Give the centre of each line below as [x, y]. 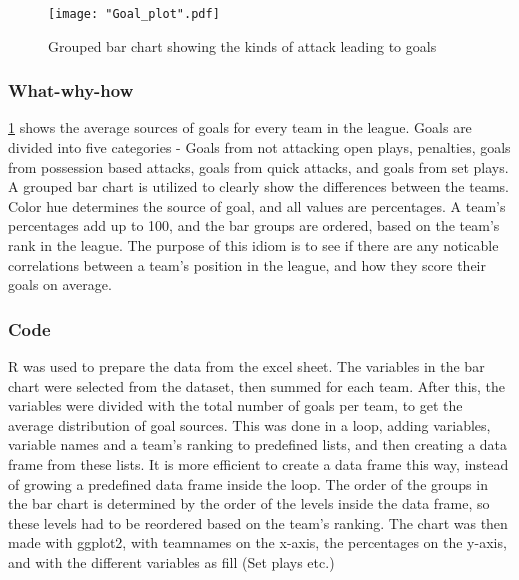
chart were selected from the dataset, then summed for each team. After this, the [257, 385]
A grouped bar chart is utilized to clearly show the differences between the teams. [258, 186]
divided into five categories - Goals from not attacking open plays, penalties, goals [259, 147]
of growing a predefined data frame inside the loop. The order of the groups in [248, 483]
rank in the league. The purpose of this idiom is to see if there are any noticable [253, 245]
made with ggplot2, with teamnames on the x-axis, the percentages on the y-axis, [257, 542]
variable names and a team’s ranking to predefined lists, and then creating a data [258, 444]
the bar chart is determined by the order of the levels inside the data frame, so [249, 503]
